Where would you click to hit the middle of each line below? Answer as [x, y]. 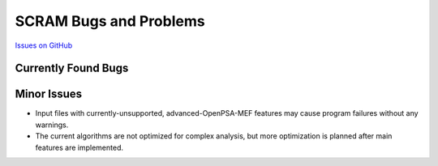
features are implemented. [79, 147]
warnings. [52, 125]
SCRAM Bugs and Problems [110, 21]
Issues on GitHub [44, 45]
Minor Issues [49, 94]
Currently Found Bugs [72, 68]
